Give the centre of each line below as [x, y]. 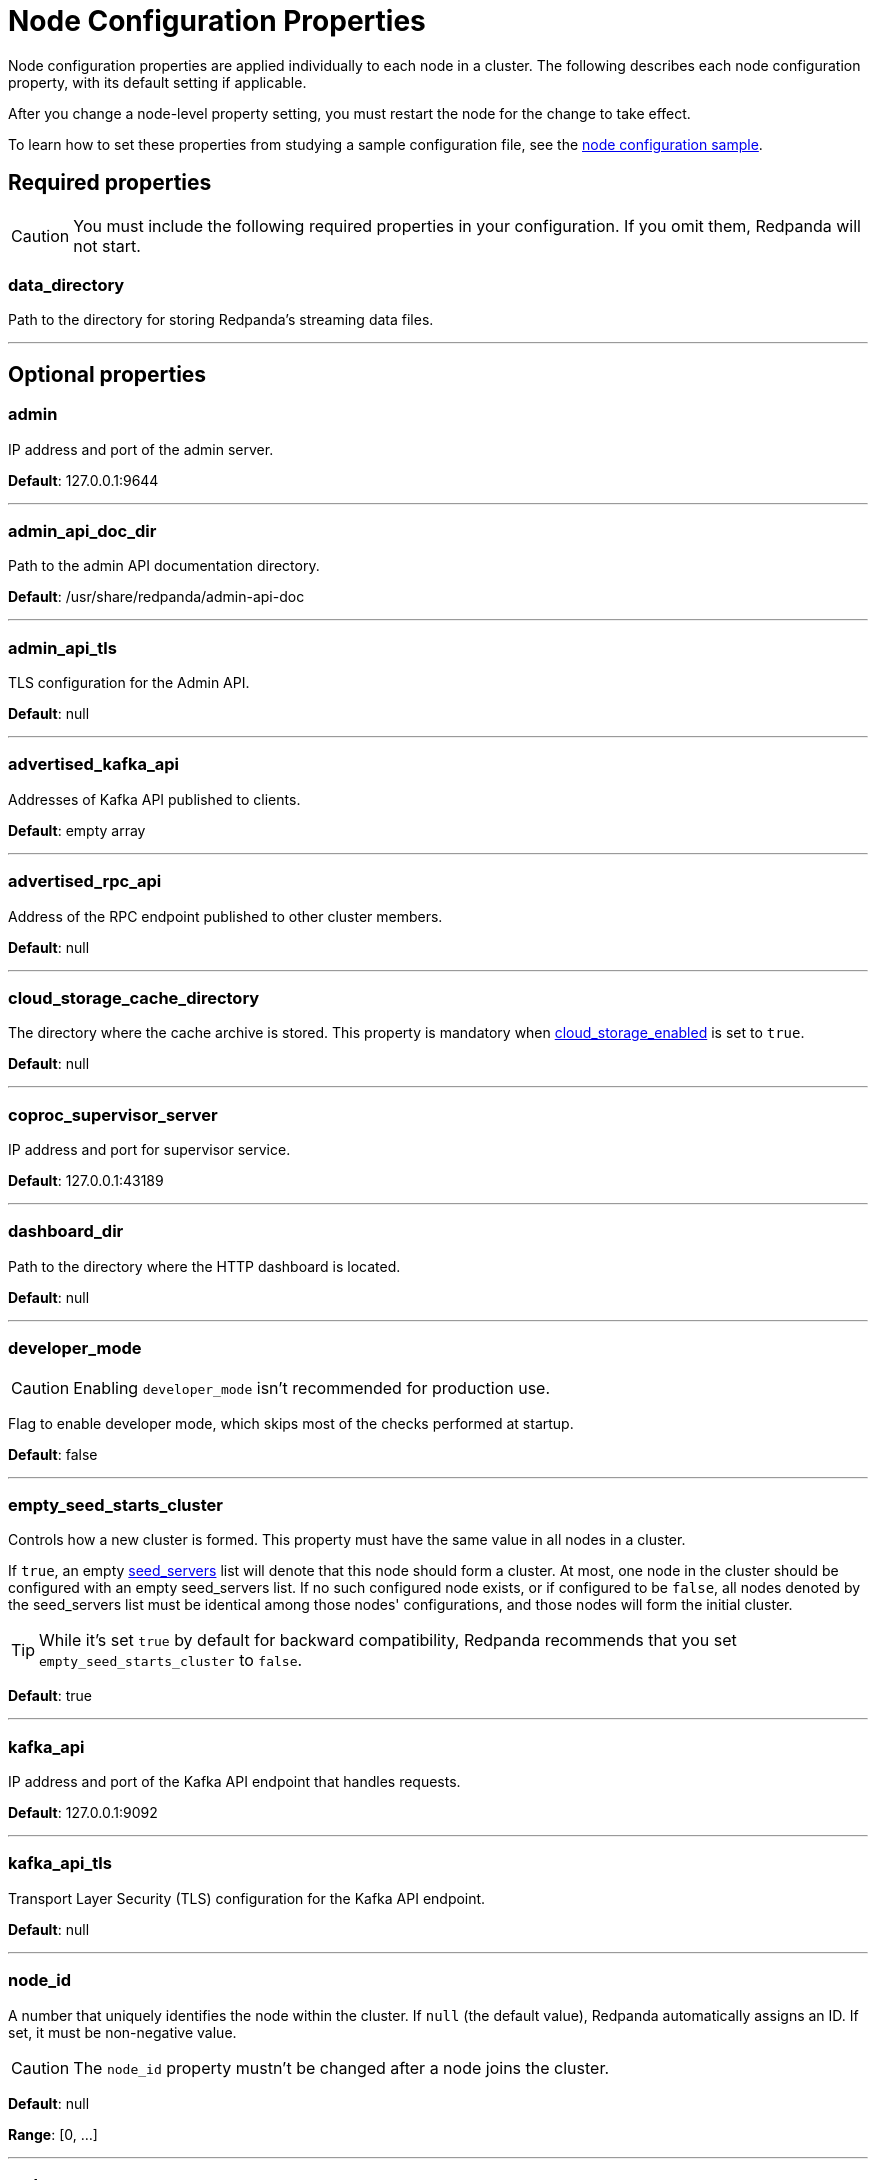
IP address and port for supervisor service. [149, 1150]
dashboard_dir [66, 1231]
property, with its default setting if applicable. [157, 82]
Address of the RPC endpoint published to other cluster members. [225, 916]
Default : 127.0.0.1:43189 [86, 1181]
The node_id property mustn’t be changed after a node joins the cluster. [341, 2067]
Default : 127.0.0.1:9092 [83, 1813]
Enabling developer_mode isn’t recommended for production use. [312, 1387]
